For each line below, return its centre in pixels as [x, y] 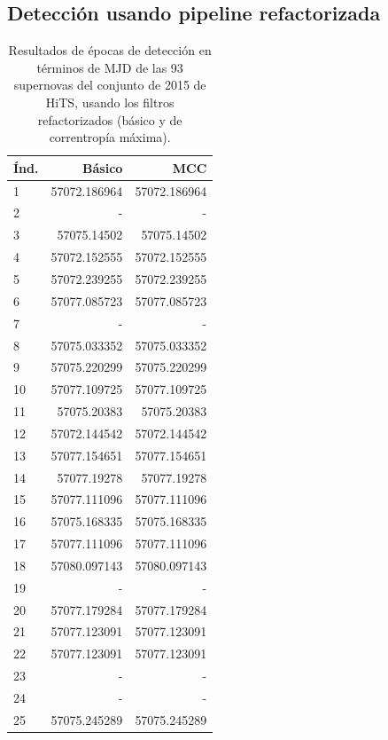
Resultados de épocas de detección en [110, 50]
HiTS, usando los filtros [110, 102]
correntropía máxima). [110, 137]
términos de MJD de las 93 [110, 67]
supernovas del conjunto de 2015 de [110, 85]
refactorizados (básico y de [110, 119]
